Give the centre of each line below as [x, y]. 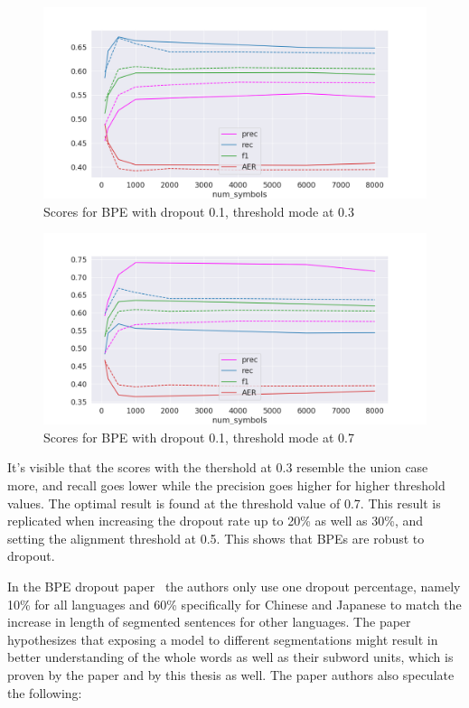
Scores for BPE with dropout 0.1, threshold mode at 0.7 [199, 437]
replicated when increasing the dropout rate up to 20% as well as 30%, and [216, 521]
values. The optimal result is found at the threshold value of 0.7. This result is [224, 503]
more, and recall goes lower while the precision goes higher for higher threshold [226, 484]
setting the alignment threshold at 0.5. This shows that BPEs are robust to [216, 538]
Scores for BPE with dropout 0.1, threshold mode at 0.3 [199, 211]
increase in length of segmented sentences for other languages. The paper [209, 622]
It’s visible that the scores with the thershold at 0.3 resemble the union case [218, 467]
